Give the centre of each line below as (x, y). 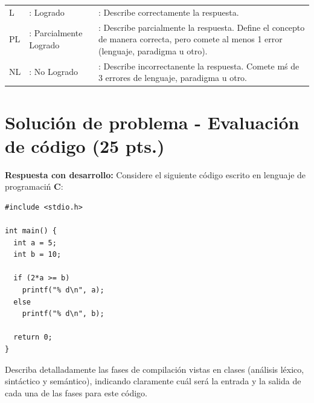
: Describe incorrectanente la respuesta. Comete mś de (199, 66)
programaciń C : (34, 186)
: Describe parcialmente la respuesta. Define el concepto (201, 27)
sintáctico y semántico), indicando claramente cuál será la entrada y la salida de (153, 381)
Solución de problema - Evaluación (152, 122)
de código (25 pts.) (85, 145)
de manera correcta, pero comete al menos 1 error (190, 39)
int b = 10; (37, 255)
